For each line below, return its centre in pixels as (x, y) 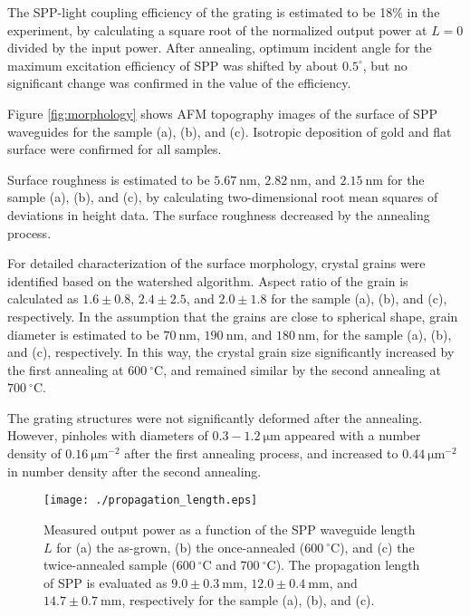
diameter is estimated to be (83, 334)
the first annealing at (66, 369)
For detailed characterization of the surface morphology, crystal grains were (216, 263)
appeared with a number (353, 435)
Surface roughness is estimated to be (109, 179)
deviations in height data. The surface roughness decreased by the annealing (219, 214)
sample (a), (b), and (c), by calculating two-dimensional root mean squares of (223, 197)
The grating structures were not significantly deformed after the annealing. (215, 417)
